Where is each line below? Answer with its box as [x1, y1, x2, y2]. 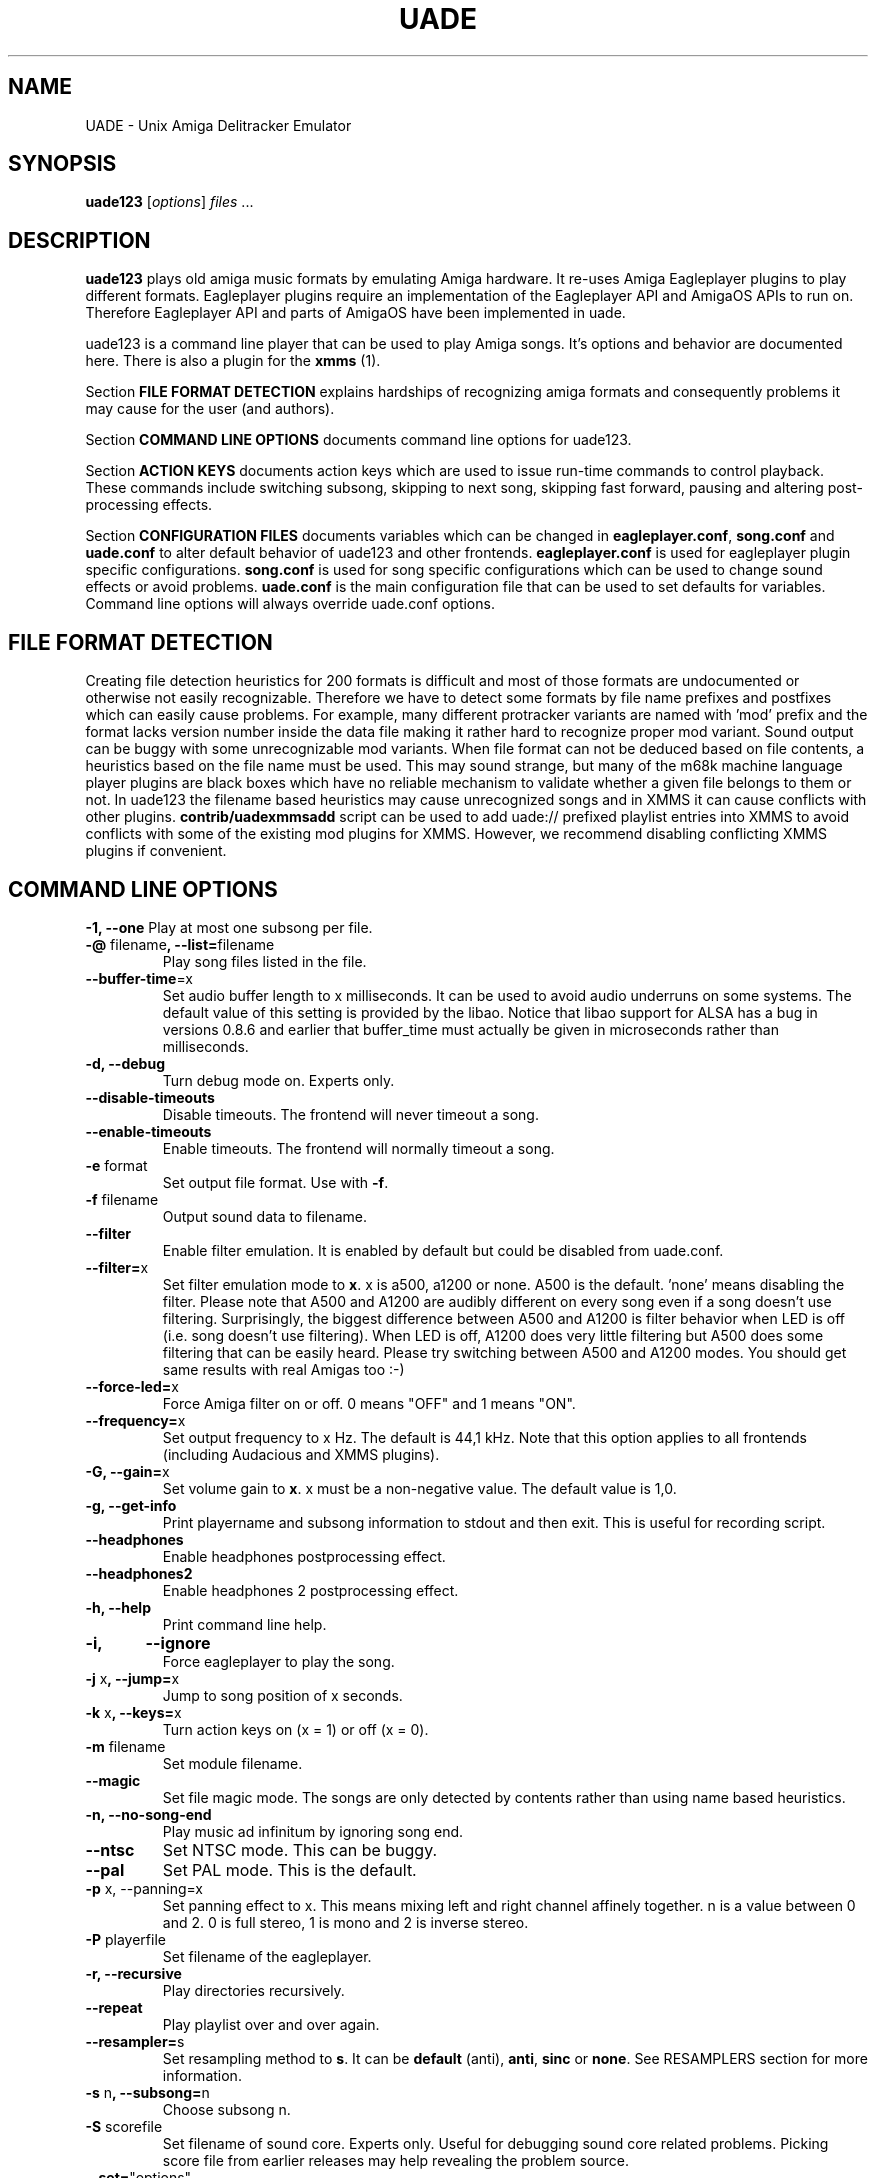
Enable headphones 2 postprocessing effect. [162, 1581, 459, 1599]
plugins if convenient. [85, 842, 227, 860]
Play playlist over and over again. [162, 2015, 380, 2033]
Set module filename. [162, 1754, 303, 1772]
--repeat [85, 1998, 143, 2016]
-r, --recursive [85, 1964, 182, 1982]
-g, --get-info [85, 1496, 177, 1514]
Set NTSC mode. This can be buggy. [162, 1839, 438, 1860]
